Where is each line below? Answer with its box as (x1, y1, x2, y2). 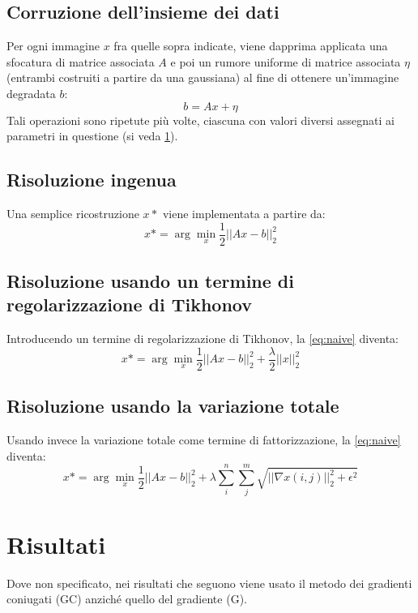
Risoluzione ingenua (6, 167, 177, 192)
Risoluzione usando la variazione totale (6, 393, 339, 418)
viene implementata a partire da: (162, 204, 326, 221)
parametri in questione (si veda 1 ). (6, 127, 178, 144)
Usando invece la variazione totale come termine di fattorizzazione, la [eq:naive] (6, 431, 401, 448)
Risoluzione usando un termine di (6, 268, 294, 294)
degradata (6, 84, 56, 101)
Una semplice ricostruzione (6, 204, 139, 221)
